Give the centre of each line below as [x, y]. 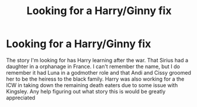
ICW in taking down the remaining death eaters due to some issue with [92, 85]
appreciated [21, 98]
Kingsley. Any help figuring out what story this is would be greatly [86, 91]
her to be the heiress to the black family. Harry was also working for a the [95, 79]
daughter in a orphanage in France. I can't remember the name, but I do [93, 66]
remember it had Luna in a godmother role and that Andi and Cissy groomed [99, 72]
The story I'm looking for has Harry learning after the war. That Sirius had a [97, 60]
